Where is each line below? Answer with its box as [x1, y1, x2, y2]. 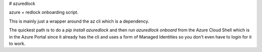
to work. [9, 40, 26, 46]
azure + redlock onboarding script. [9, 10, 79, 15]
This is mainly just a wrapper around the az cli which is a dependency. [9, 18, 149, 24]
